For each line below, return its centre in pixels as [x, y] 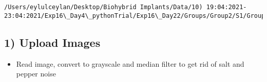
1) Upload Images [52, 42]
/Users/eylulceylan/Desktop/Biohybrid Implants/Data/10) [103, 7]
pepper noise [36, 74]
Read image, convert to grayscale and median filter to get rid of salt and [130, 63]
